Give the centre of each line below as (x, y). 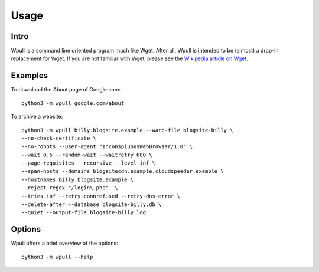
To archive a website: (37, 117)
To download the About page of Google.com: (66, 90)
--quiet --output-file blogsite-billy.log (84, 213)
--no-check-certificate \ (59, 138)
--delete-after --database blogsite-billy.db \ (92, 204)
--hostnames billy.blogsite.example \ (78, 179)
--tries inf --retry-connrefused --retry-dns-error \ (101, 196)
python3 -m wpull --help (57, 257)
